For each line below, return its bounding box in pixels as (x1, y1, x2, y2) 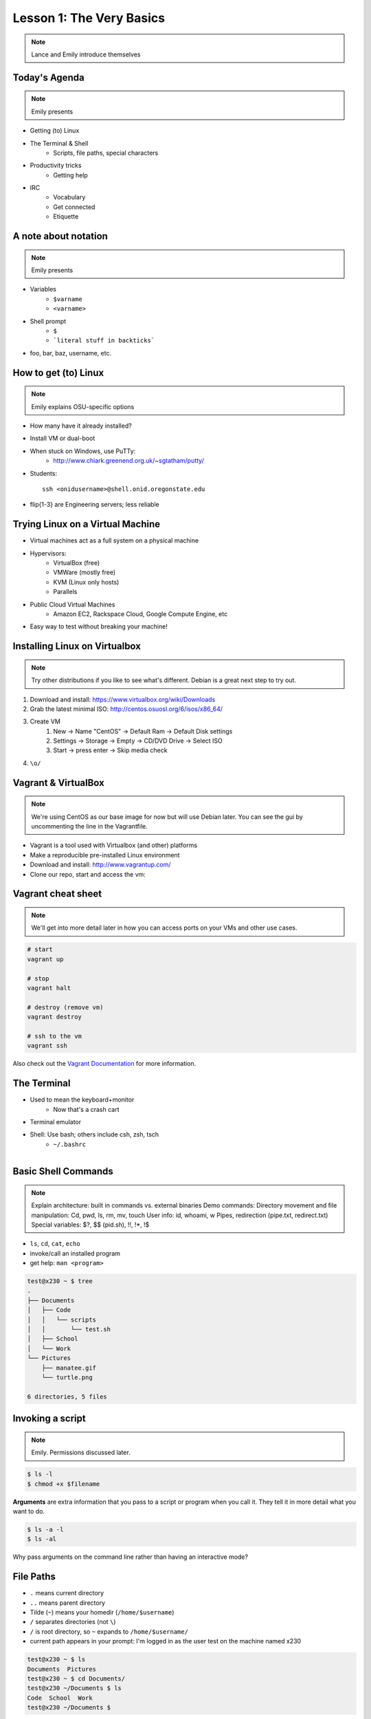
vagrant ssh (27, 1042, 68, 1050)
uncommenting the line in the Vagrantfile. (31, 822, 148, 831)
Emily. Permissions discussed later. (31, 1448, 131, 1457)
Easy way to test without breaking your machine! (30, 622, 168, 631)
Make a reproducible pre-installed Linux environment (30, 851, 180, 859)
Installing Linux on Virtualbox (12, 640, 141, 653)
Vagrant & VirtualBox (12, 777, 104, 789)
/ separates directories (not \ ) (30, 1618, 116, 1626)
